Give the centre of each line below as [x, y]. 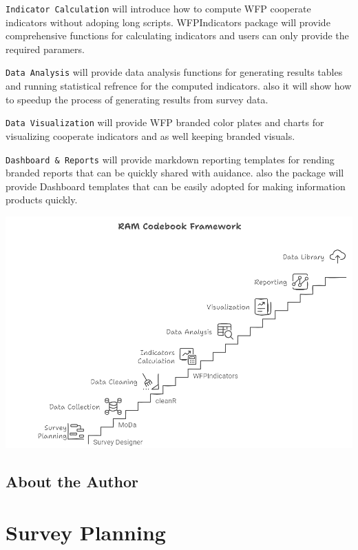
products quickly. [42, 200]
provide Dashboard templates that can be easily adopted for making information [176, 186]
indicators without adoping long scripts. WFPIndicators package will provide [168, 22]
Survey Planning [86, 532]
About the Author [72, 481]
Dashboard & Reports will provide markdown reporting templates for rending [170, 159]
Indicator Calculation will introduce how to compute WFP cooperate [158, 8]
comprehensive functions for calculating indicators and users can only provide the [177, 35]
